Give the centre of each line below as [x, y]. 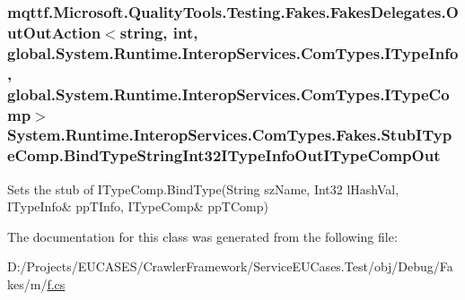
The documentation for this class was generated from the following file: [202, 236]
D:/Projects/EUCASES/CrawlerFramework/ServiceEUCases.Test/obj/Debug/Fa [230, 266]
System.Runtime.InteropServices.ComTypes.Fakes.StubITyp [230, 135]
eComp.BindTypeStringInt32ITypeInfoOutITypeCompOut [224, 155]
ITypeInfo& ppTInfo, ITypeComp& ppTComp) [138, 206]
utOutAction [54, 32]
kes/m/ [27, 284]
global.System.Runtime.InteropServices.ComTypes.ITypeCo [228, 94]
